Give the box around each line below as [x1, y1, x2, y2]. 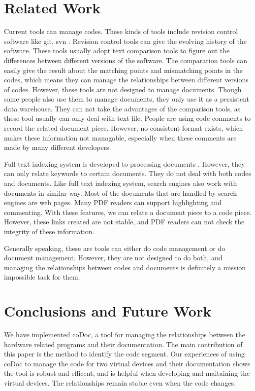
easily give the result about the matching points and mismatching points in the [4, 65, 243, 75]
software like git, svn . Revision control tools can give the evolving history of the [4, 36, 247, 46]
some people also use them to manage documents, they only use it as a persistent [4, 94, 249, 104]
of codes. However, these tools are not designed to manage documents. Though [4, 84, 242, 94]
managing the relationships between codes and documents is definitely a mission [4, 262, 246, 272]
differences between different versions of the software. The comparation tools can [4, 55, 248, 65]
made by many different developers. [4, 142, 111, 152]
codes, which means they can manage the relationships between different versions [4, 74, 249, 85]
